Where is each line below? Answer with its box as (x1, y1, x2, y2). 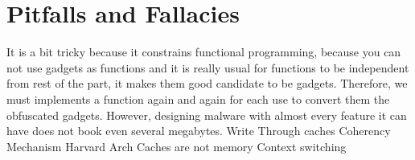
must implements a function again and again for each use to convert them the (6, 90, 390, 107)
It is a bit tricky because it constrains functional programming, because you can (6, 43, 401, 60)
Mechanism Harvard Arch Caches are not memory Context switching (6, 137, 347, 154)
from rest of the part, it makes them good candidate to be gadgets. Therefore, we (6, 75, 408, 92)
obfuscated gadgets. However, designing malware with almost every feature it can (6, 106, 407, 123)
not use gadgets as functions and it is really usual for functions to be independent (6, 59, 409, 76)
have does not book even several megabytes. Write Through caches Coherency (6, 122, 391, 139)
